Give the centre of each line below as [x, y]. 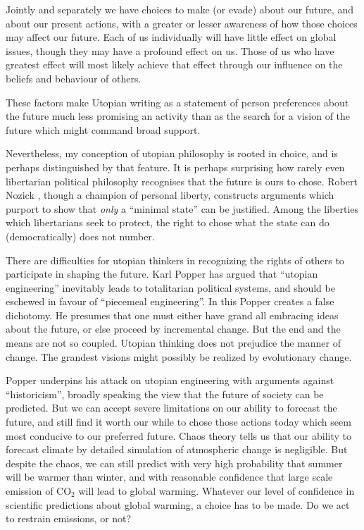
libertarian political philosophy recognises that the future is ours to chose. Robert [182, 181]
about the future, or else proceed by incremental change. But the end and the [173, 329]
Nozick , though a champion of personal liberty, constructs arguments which [170, 195]
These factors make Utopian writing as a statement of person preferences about [177, 102]
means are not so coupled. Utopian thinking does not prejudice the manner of [173, 343]
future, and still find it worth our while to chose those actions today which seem [178, 422]
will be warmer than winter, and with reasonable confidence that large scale [169, 477]
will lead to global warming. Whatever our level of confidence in [216, 491]
